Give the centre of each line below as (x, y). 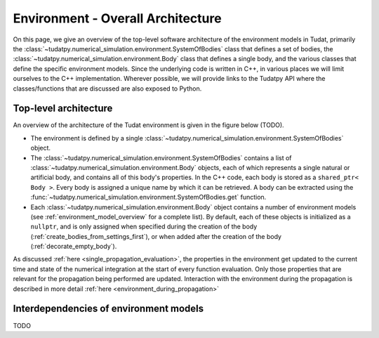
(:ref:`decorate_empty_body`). (74, 247)
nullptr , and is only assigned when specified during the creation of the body (144, 227)
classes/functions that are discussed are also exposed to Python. (107, 89)
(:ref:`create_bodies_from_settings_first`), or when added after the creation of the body (156, 236)
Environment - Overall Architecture (117, 18)
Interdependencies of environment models (108, 309)
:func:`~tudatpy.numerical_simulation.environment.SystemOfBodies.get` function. (148, 197)
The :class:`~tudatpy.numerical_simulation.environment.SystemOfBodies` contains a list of (161, 157)
